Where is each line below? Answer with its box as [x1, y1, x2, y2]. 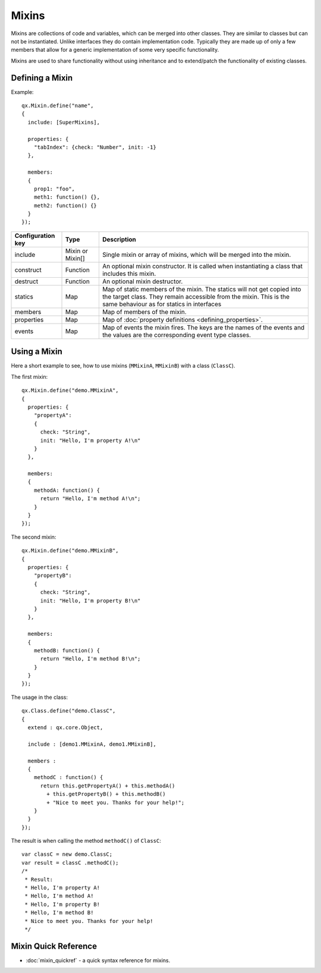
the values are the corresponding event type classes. [102, 331, 251, 339]
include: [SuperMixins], [27, 119, 100, 125]
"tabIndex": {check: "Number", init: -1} [33, 143, 157, 150]
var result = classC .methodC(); [21, 859, 119, 866]
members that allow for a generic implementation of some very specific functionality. [11, 46, 219, 54]
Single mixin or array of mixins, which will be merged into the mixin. [102, 250, 291, 259]
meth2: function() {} [33, 202, 97, 209]
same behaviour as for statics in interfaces [102, 300, 222, 308]
